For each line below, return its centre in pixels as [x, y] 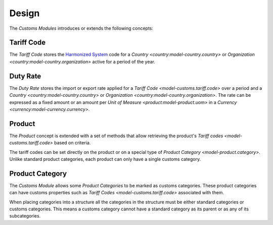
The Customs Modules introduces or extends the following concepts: [81, 28]
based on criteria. [72, 143]
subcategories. [25, 216]
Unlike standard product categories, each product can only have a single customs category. [105, 159]
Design [25, 13]
